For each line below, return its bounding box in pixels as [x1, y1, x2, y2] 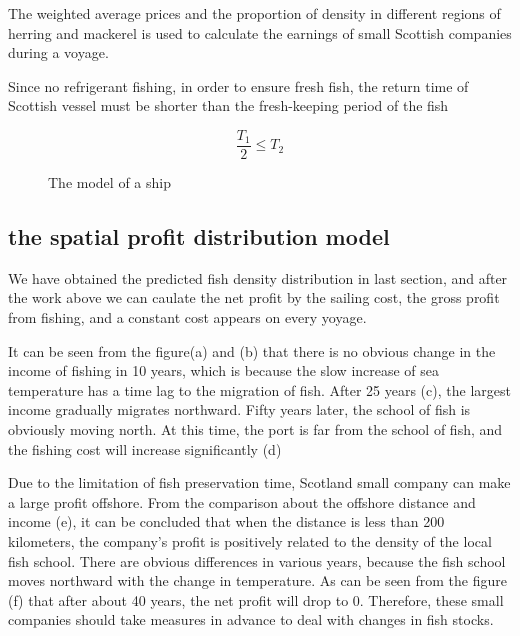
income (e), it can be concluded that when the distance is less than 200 [8, 511, 445, 532]
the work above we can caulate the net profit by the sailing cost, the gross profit [8, 287, 500, 308]
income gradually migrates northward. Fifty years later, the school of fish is [8, 399, 471, 420]
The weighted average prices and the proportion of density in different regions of [8, 3, 501, 23]
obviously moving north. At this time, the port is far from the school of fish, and [8, 418, 503, 439]
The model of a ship [48, 172, 171, 193]
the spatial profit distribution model [8, 221, 390, 252]
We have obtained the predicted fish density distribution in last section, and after [8, 267, 508, 288]
